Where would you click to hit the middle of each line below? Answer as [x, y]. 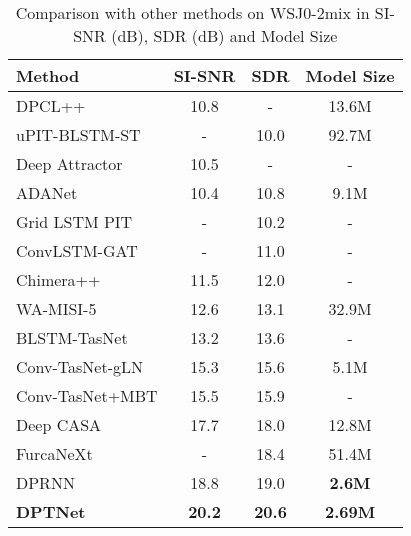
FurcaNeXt [54, 453]
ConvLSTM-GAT [77, 250]
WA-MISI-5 [56, 308]
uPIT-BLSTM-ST [78, 134]
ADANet [47, 192]
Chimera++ [58, 279]
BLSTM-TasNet [72, 337]
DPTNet [51, 511]
